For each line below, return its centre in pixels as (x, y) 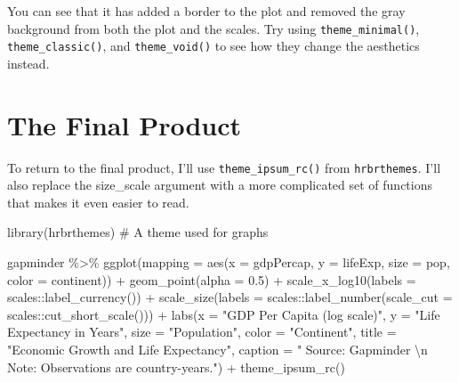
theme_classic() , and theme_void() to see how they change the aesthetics (213, 46)
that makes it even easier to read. (98, 202)
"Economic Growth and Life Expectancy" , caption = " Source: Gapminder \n (217, 350)
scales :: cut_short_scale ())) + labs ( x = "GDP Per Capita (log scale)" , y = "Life (224, 314)
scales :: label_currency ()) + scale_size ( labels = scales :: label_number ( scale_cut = (230, 297)
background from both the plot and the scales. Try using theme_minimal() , (213, 28)
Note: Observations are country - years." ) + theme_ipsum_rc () (176, 367)
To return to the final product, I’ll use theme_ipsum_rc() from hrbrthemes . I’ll (224, 167)
